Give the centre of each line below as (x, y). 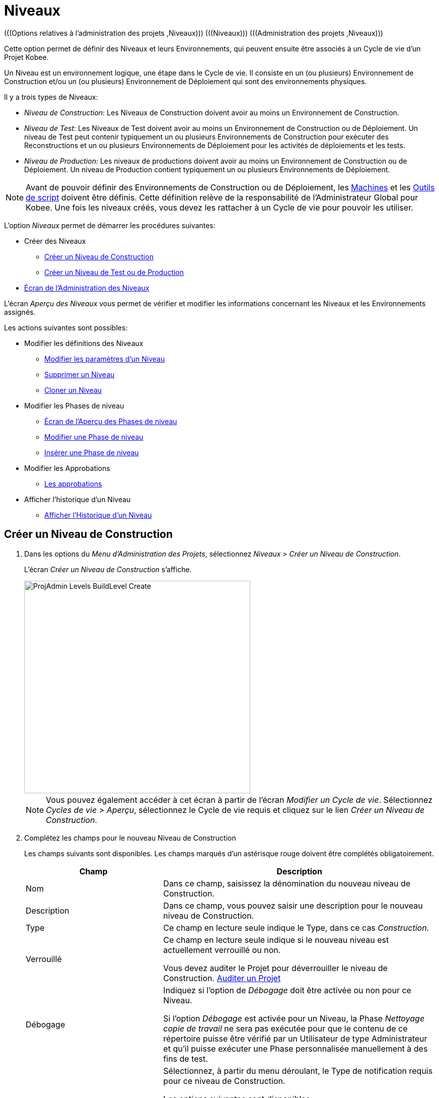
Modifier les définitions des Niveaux (84, 343)
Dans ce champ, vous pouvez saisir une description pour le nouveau (293, 905)
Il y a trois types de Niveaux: (51, 97)
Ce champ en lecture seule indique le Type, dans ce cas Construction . (296, 928)
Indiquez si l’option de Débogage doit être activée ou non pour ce (287, 990)
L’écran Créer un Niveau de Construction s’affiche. (108, 569)
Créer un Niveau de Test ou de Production (114, 272)
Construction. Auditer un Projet (222, 978)
